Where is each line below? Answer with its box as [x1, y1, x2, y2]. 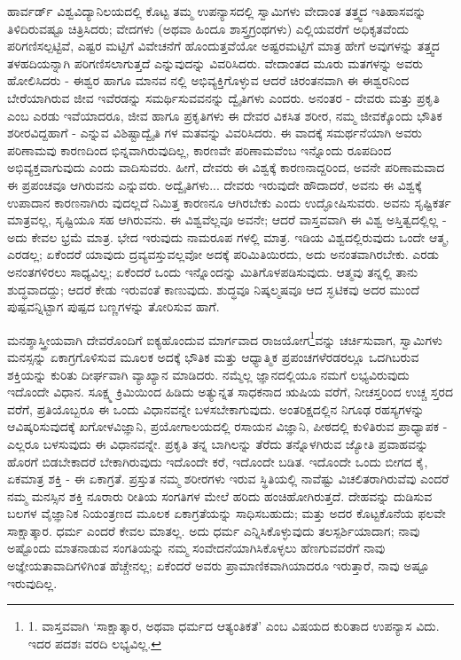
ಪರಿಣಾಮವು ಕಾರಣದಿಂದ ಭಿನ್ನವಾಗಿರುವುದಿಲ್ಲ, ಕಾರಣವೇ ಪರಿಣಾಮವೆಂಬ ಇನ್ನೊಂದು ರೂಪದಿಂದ [7, 140, 392, 159]
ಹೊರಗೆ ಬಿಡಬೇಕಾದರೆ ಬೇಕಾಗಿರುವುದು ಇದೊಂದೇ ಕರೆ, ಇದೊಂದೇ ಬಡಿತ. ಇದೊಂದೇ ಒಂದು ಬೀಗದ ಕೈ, [7, 452, 428, 470]
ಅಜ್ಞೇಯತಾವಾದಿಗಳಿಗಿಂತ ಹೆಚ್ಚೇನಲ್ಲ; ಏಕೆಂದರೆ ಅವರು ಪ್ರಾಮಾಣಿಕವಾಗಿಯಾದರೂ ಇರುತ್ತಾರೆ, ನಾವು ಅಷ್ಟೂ [7, 556, 429, 575]
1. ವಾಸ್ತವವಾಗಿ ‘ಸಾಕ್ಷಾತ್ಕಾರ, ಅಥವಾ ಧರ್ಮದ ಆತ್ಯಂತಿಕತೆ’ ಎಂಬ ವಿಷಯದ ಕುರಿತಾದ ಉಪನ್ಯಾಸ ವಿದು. [27, 617, 440, 635]
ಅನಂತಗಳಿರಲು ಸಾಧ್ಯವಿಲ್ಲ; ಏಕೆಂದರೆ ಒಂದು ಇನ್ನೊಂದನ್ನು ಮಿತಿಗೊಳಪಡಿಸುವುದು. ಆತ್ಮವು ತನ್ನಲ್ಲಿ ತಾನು [7, 262, 418, 280]
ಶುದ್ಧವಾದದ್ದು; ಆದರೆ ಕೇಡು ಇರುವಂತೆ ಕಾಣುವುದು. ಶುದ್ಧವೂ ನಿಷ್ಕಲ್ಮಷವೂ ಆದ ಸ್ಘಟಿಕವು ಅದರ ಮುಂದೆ [7, 279, 420, 298]
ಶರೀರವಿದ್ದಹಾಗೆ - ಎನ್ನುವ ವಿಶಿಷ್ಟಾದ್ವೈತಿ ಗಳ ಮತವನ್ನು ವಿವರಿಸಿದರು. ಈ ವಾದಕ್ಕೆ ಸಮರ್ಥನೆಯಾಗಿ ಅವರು [7, 123, 422, 142]
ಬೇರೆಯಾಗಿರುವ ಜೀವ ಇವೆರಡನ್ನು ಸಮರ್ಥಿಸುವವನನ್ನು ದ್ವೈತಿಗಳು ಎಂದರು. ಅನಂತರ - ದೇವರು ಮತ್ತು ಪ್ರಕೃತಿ [7, 88, 440, 106]
